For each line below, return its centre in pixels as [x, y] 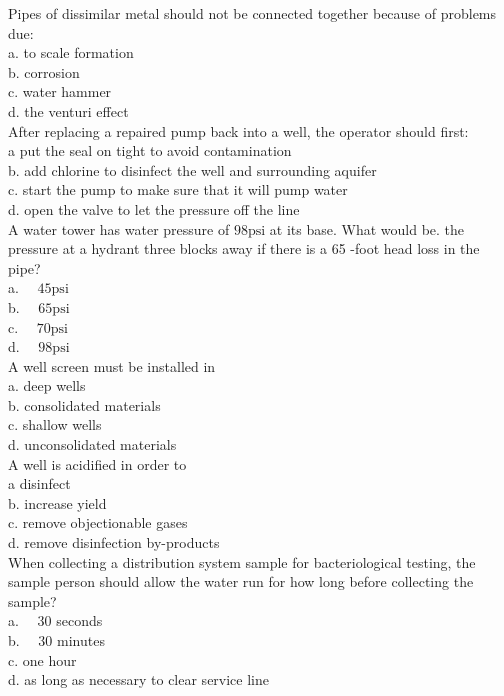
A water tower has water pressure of [119, 228]
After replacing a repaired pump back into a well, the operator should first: [238, 130]
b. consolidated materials [84, 404]
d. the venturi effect [68, 110]
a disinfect [39, 483]
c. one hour [42, 659]
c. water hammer [60, 91]
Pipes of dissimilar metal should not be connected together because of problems [252, 13]
